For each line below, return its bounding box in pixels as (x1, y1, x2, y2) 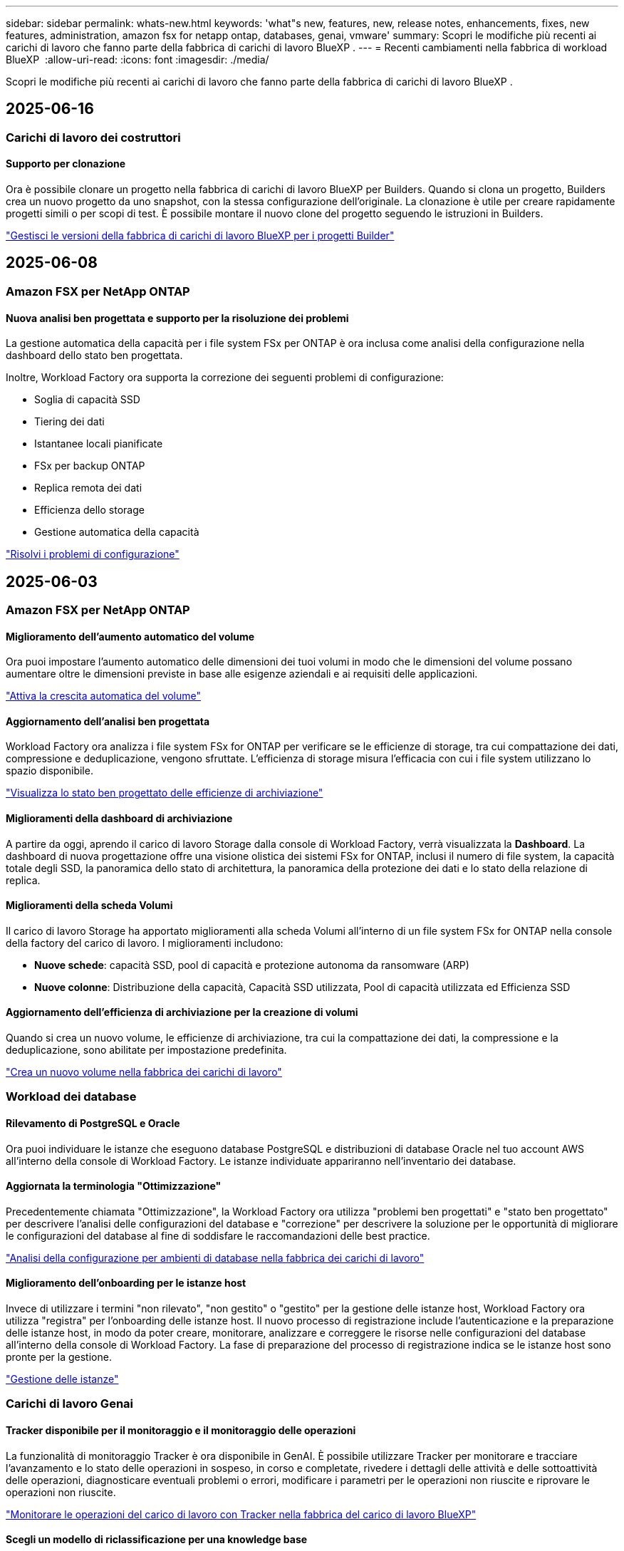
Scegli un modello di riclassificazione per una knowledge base (6, 1533, 308, 1546)
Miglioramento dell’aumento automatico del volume (6, 630, 255, 643)
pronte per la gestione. (6, 1351, 112, 1364)
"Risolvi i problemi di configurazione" (6, 548, 180, 561)
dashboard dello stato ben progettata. (6, 349, 183, 362)
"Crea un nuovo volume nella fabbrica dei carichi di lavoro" (6, 1066, 282, 1079)
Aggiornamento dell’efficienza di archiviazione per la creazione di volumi (6, 1006, 358, 1019)
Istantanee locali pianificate (34, 437, 163, 450)
